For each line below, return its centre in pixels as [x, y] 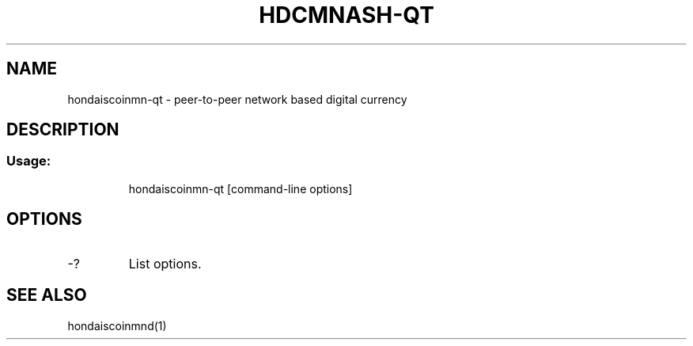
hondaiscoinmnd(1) [117, 325]
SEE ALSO [47, 295]
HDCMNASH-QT [346, 15]
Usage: [29, 161]
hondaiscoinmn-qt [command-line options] [240, 188]
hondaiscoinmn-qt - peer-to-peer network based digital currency [237, 99]
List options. [165, 263]
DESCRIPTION [63, 130]
